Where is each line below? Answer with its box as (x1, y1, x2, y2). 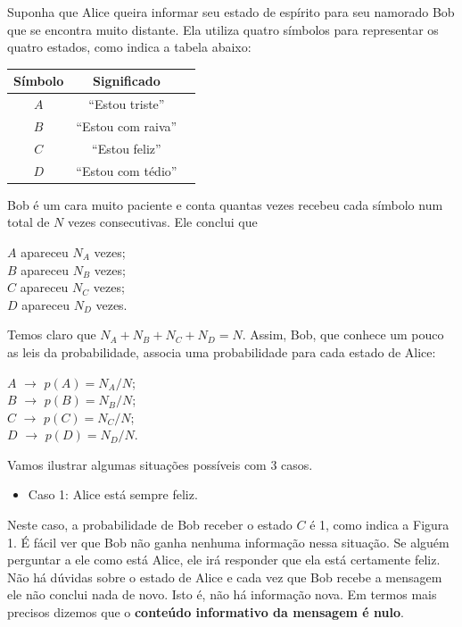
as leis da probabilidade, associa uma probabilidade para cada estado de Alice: (7, 342, 436, 361)
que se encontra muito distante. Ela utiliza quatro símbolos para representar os (7, 20, 439, 38)
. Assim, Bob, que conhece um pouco (242, 325, 444, 344)
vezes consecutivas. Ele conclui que (68, 213, 258, 231)
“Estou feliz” (92, 138, 161, 157)
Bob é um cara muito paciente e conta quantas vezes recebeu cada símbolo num (7, 195, 443, 213)
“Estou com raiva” (76, 116, 177, 135)
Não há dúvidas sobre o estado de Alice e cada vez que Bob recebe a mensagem (7, 567, 442, 586)
